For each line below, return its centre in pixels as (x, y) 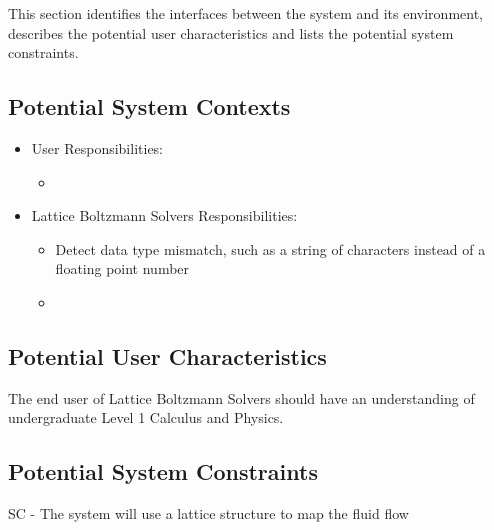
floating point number (122, 268)
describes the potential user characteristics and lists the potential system (231, 32)
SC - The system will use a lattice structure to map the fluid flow (208, 513)
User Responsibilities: (97, 147)
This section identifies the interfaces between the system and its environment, (246, 13)
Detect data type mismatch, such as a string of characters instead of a (270, 248)
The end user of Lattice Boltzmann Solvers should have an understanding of (241, 397)
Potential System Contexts (149, 106)
